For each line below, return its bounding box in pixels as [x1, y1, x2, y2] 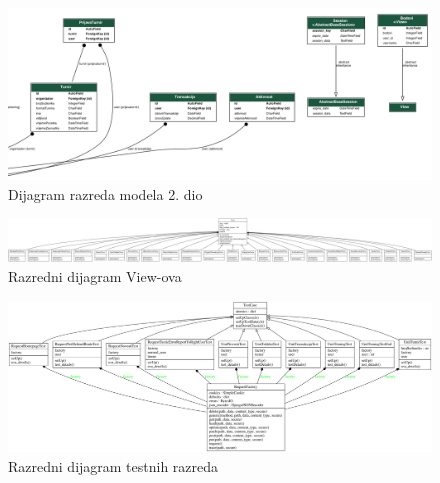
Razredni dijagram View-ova [8, 265, 182, 286]
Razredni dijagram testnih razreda [8, 456, 219, 477]
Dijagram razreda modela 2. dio [8, 183, 203, 204]
